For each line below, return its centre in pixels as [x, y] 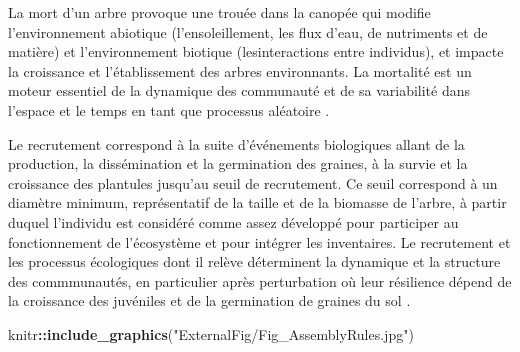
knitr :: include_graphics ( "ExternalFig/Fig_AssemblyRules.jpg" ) [211, 333]
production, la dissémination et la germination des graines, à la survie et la [238, 163]
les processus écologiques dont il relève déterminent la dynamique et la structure [254, 261]
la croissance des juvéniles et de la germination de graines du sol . [209, 300]
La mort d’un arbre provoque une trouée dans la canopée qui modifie [219, 12]
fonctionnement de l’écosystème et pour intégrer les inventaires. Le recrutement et [259, 241]
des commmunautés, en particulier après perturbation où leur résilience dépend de [260, 280]
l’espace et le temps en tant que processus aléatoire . [169, 109]
